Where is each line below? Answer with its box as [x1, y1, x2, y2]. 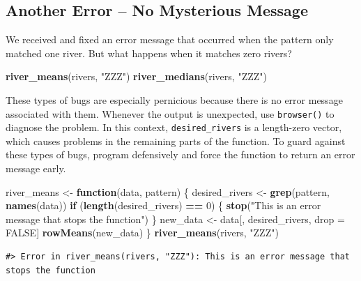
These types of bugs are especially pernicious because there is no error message [6, 92, 343, 107]
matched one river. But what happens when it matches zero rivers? [6, 45, 292, 60]
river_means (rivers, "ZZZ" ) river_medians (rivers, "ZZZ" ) [6, 69, 267, 84]
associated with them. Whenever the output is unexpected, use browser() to [6, 106, 335, 121]
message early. [6, 161, 66, 176]
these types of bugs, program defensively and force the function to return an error [6, 147, 355, 162]
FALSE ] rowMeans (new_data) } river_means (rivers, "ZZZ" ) [6, 225, 279, 240]
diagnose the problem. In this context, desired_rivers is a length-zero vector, [6, 120, 342, 135]
